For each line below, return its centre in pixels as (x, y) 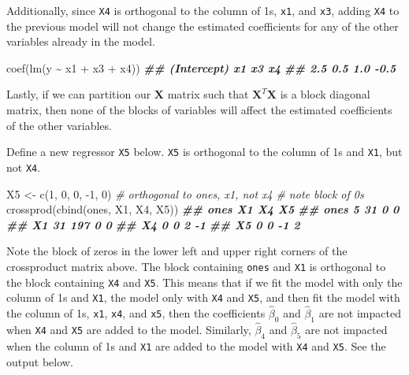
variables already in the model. (81, 41)
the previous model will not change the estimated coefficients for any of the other (203, 26)
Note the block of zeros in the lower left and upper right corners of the (177, 251)
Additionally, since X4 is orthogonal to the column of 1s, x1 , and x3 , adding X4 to (203, 10)
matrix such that (208, 94)
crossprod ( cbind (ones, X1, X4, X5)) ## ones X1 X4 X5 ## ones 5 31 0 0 (203, 209)
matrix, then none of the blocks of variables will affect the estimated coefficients (199, 110)
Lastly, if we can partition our (79, 94)
